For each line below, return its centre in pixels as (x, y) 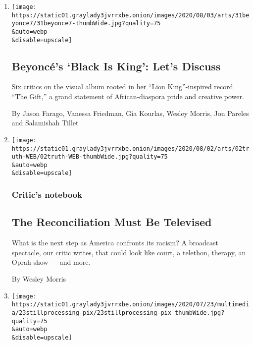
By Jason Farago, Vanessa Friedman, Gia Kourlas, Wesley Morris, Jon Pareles (130, 113)
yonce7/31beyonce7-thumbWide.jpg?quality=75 (86, 24)
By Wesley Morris (39, 278)
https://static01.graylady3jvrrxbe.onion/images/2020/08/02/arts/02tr (130, 148)
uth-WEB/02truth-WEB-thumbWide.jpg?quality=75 (90, 157)
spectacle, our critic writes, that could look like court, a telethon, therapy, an (129, 252)
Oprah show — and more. (51, 262)
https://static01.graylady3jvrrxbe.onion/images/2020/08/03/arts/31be (130, 15)
